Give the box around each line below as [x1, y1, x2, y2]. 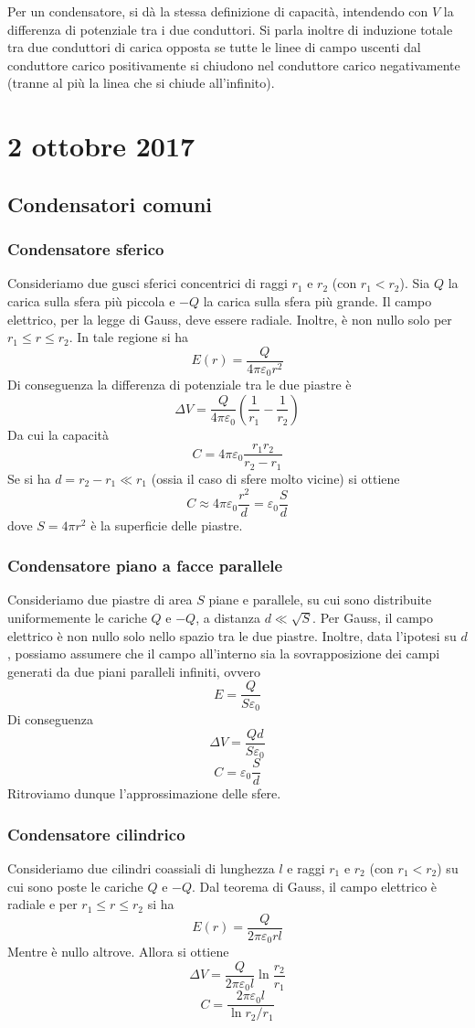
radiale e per [7, 894, 78, 914]
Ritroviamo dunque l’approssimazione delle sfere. [7, 784, 281, 803]
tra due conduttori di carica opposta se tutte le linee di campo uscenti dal [7, 37, 421, 57]
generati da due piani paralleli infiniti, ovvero [7, 661, 261, 680]
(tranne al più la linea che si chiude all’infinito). [7, 73, 275, 92]
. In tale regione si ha [69, 327, 189, 347]
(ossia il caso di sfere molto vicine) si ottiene [151, 468, 400, 487]
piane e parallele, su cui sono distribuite [208, 590, 432, 609]
